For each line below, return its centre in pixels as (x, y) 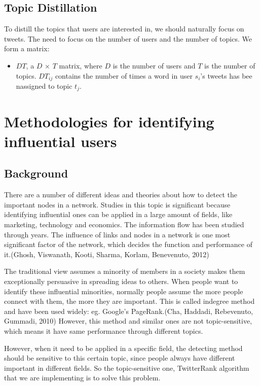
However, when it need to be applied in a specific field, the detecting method (123, 348)
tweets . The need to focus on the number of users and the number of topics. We (128, 38)
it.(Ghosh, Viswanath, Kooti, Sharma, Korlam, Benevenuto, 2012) (107, 254)
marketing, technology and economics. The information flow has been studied (124, 224)
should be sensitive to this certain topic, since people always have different (120, 358)
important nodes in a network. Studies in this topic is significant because (117, 204)
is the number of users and (154, 65)
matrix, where (81, 65)
